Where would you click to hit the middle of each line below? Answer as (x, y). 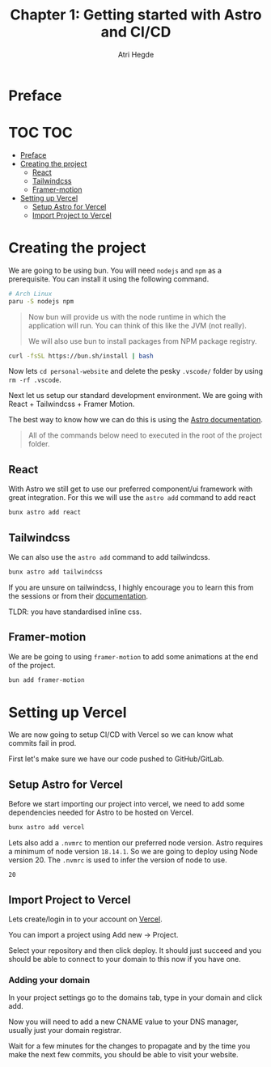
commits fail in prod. (42, 743)
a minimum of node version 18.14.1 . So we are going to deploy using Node (133, 852)
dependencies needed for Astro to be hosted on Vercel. (101, 813)
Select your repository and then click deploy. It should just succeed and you (135, 950)
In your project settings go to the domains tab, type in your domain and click (135, 997)
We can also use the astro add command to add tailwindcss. (109, 557)
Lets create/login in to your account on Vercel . (86, 919)
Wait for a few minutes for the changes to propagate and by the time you (129, 1046)
